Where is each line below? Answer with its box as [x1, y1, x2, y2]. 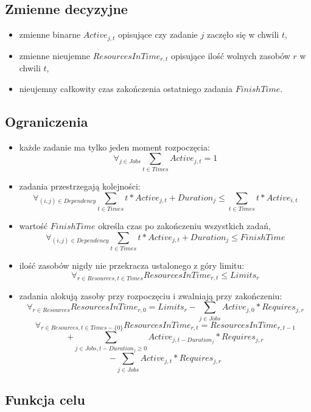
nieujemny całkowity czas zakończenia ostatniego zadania [19, 82, 232, 94]
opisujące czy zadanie [118, 28, 198, 41]
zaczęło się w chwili [206, 28, 279, 41]
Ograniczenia [5, 112, 88, 130]
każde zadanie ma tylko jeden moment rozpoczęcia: [19, 140, 210, 153]
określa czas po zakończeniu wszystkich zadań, [98, 219, 271, 232]
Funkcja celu [5, 390, 85, 409]
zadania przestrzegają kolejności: [19, 180, 141, 193]
